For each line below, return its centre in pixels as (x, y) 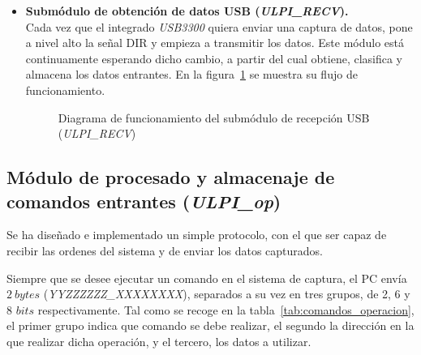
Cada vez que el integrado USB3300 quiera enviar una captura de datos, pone (219, 26)
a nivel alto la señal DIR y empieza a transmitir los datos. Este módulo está (215, 43)
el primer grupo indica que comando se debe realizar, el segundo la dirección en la (210, 325)
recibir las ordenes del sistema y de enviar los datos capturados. (165, 250)
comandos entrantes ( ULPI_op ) (144, 201)
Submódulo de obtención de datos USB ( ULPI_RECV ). (187, 11)
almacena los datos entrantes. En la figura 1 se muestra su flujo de (191, 74)
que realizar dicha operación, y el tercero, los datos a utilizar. (159, 341)
